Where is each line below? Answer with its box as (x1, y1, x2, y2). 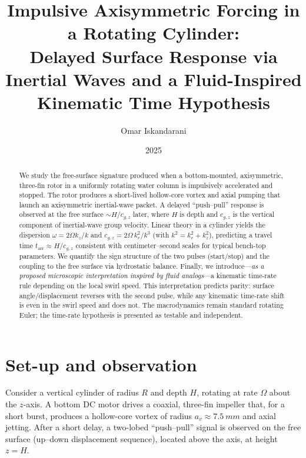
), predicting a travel (208, 230, 272, 240)
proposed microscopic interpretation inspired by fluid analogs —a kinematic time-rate (19, 271, 277, 281)
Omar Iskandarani (121, 124, 187, 136)
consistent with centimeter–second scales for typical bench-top (75, 240, 266, 251)
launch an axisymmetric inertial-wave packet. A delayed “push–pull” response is (19, 199, 264, 209)
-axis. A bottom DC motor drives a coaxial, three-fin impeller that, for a (23, 398, 285, 410)
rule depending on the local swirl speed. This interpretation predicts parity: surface (19, 280, 274, 290)
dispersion (19, 230, 50, 240)
